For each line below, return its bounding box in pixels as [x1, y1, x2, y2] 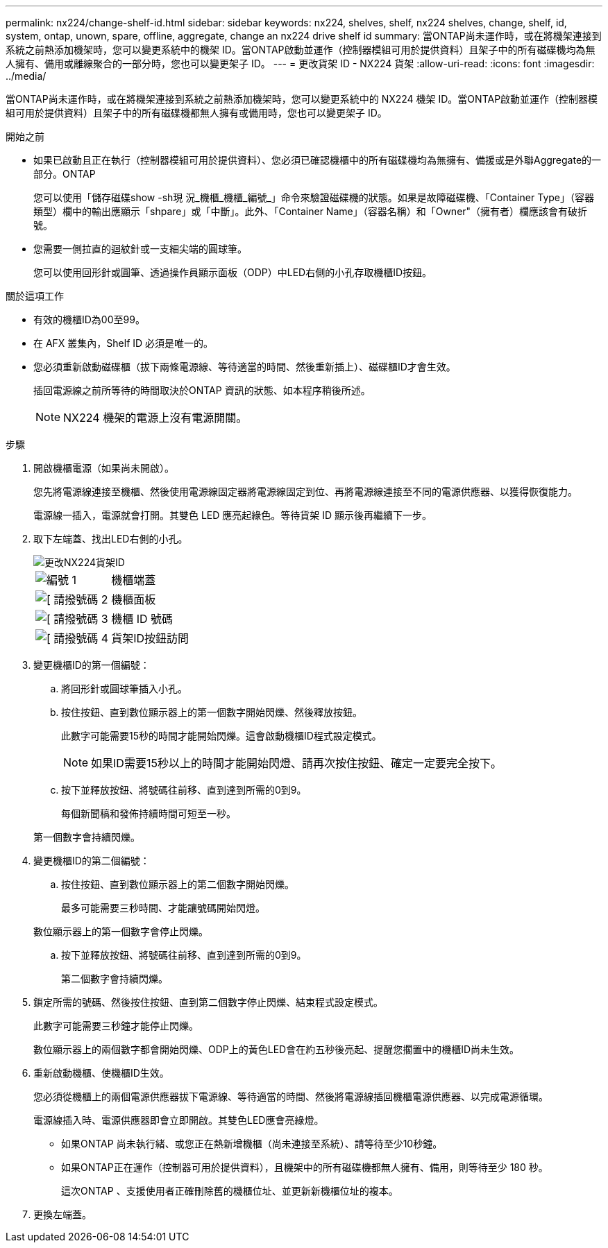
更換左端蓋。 [33, 1208, 92, 1220]
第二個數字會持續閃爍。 [61, 973, 168, 984]
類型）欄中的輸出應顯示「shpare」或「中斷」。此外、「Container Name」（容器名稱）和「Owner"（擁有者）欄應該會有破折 [33, 205, 588, 217]
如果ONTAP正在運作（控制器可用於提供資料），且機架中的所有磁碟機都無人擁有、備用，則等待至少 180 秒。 [61, 1161, 548, 1173]
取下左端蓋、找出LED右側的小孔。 [33, 533, 188, 545]
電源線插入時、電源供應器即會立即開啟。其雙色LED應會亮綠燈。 [33, 1114, 324, 1126]
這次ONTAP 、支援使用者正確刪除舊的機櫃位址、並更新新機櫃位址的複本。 [61, 1185, 398, 1197]
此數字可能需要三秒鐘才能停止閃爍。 [33, 1020, 199, 1032]
